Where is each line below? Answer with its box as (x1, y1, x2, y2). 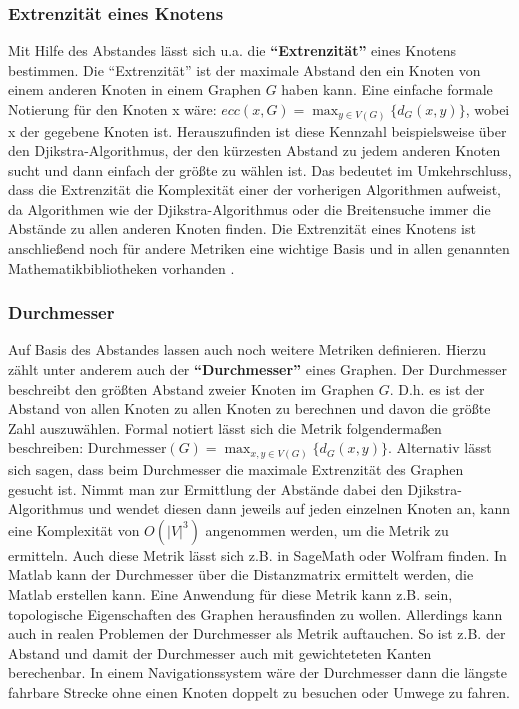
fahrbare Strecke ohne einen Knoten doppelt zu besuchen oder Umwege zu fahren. (8, 681, 510, 702)
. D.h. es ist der (389, 378, 485, 399)
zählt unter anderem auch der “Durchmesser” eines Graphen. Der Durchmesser (8, 359, 507, 380)
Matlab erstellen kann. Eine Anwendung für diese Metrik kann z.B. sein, (8, 583, 453, 604)
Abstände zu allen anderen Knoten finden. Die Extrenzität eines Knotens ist (8, 218, 476, 239)
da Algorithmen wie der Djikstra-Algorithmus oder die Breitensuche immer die (8, 198, 491, 219)
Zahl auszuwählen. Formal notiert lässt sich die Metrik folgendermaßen (8, 417, 442, 438)
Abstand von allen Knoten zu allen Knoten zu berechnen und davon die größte (8, 398, 491, 419)
